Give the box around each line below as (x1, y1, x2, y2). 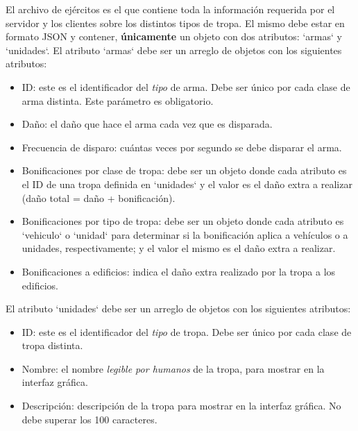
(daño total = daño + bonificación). (22, 190, 176, 205)
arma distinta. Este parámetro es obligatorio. (22, 93, 214, 108)
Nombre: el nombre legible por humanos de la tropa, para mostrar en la (22, 361, 325, 375)
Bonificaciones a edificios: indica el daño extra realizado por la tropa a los (22, 264, 336, 278)
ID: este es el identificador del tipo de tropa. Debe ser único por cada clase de (22, 324, 352, 339)
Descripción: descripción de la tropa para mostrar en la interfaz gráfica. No (22, 398, 341, 413)
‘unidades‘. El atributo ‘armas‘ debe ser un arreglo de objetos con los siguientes (6, 42, 342, 57)
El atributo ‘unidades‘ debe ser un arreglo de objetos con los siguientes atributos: (6, 301, 351, 316)
